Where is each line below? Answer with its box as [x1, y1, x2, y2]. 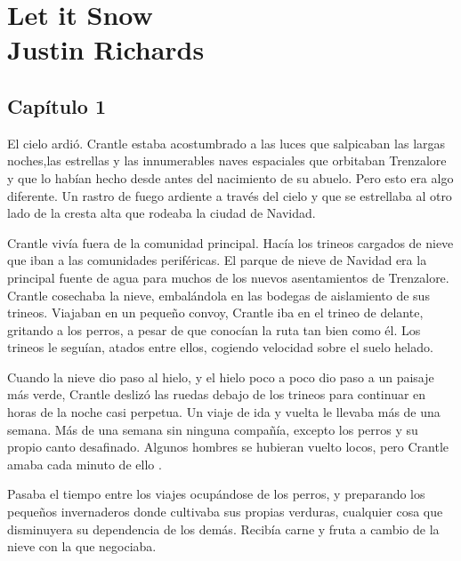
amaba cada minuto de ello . [7, 454, 162, 473]
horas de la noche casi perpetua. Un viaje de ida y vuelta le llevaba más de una [7, 403, 441, 421]
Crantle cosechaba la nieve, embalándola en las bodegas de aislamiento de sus [7, 285, 430, 304]
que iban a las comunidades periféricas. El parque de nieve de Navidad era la [7, 251, 427, 269]
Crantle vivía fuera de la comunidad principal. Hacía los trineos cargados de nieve [7, 233, 454, 252]
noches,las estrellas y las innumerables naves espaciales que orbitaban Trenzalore [7, 151, 447, 170]
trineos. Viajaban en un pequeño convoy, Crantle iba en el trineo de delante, [7, 303, 424, 322]
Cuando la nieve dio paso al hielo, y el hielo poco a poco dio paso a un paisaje [7, 367, 434, 386]
